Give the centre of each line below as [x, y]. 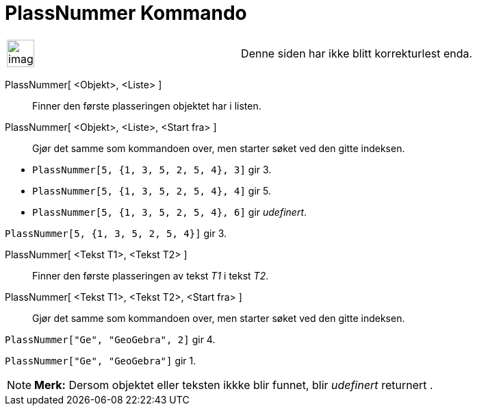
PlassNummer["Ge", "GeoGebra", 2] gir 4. [110, 339]
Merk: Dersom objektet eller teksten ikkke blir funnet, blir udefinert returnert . [234, 385]
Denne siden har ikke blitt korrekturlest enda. [357, 53]
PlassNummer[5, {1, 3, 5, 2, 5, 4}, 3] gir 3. [152, 169]
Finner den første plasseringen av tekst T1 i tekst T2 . [151, 275]
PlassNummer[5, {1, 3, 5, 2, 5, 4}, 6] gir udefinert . [170, 212]
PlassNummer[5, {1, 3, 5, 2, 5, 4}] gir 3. [116, 233]
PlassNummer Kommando [126, 13]
